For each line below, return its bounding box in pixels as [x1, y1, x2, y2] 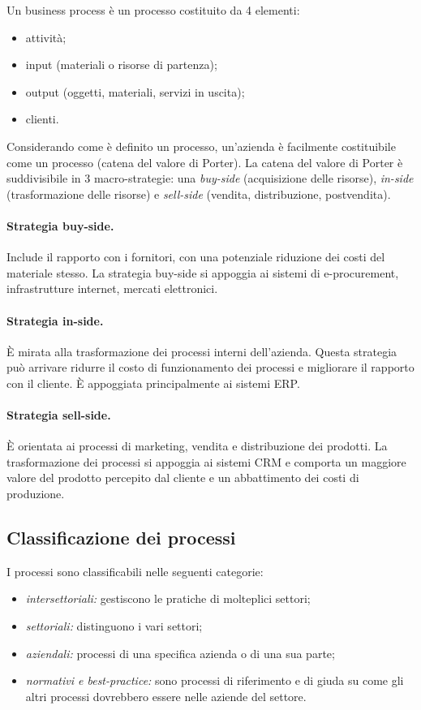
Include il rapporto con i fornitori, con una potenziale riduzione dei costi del [6, 248, 385, 265]
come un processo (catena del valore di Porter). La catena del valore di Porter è [6, 153, 403, 170]
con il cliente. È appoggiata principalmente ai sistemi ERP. [6, 374, 300, 391]
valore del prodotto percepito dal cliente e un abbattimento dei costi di [6, 469, 359, 486]
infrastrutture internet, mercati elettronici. [6, 280, 218, 297]
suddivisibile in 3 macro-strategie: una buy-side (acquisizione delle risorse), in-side [6, 170, 414, 187]
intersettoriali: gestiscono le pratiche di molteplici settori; [25, 590, 311, 607]
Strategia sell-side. [6, 407, 111, 424]
